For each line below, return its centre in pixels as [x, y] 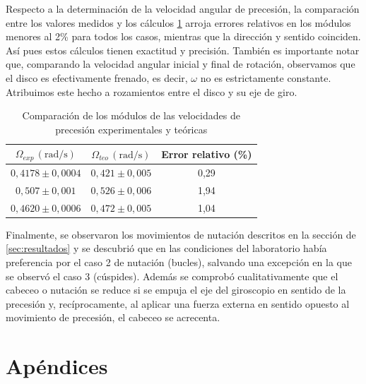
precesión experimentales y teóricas [131, 129]
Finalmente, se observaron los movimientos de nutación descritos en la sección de [181, 234]
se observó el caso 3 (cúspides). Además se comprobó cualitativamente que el [172, 276]
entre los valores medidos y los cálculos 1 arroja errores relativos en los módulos [178, 22]
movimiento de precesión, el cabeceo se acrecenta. [113, 317]
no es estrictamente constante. [266, 77]
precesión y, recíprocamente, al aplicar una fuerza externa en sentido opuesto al [178, 303]
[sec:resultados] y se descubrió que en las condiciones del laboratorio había [166, 248]
